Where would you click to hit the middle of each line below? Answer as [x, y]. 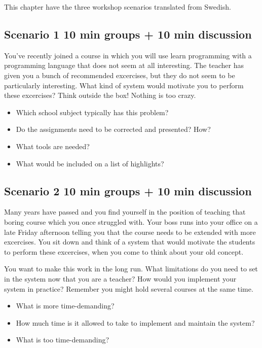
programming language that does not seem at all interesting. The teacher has [124, 65]
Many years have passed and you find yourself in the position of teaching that [125, 212]
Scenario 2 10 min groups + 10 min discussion [128, 190]
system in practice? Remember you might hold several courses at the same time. [129, 288]
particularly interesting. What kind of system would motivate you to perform [124, 85]
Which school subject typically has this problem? [92, 112]
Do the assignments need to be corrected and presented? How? [113, 129]
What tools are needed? [53, 146]
